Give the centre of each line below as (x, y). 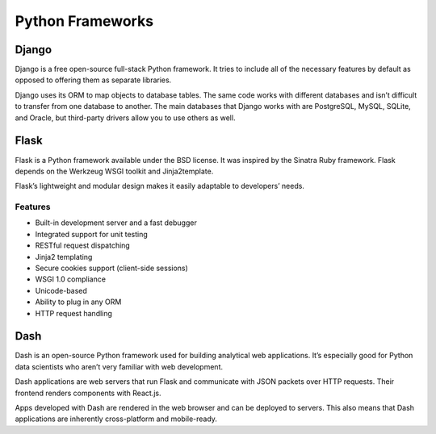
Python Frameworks (84, 21)
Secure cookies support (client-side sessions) (112, 268)
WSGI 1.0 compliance (71, 279)
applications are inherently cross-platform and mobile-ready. (116, 419)
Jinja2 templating (64, 257)
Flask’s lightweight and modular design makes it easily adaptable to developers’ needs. (159, 186)
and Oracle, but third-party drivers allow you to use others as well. (125, 118)
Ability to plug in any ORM (78, 302)
